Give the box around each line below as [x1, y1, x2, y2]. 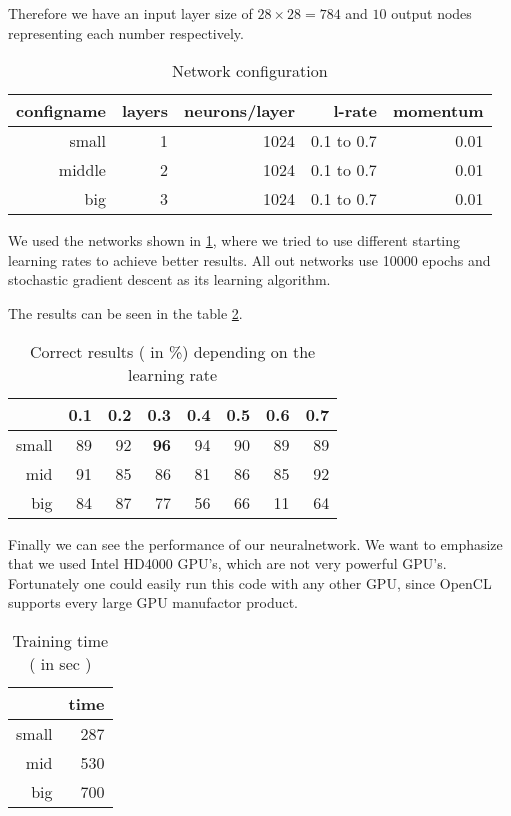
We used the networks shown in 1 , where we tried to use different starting [8, 230, 461, 251]
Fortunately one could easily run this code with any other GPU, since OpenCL [8, 572, 492, 593]
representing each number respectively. [8, 22, 244, 43]
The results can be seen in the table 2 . [8, 302, 243, 323]
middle [58, 158, 106, 182]
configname [16, 99, 106, 123]
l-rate [333, 99, 377, 123]
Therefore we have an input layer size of [8, 3, 253, 23]
